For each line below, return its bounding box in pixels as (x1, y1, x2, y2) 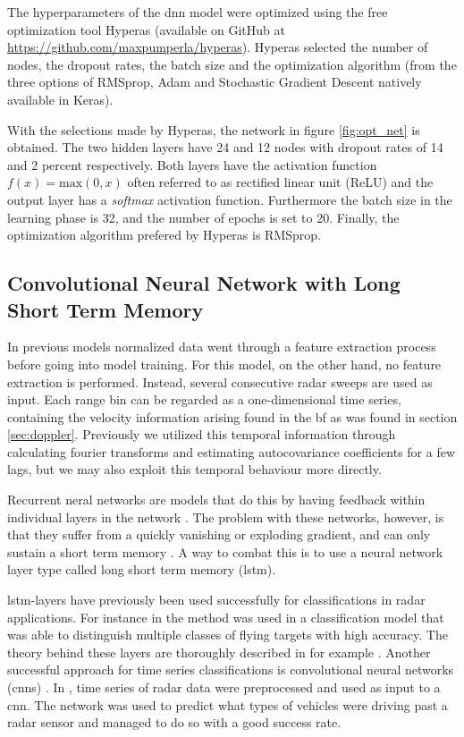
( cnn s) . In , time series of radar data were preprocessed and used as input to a (7, 678, 441, 696)
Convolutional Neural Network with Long (7, 269, 401, 297)
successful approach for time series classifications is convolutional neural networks (7, 660, 454, 679)
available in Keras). (7, 89, 114, 108)
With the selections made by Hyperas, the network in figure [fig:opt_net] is (7, 120, 420, 139)
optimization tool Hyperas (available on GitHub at (7, 20, 285, 38)
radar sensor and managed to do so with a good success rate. (7, 713, 342, 732)
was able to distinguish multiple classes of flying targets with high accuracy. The (7, 625, 448, 644)
